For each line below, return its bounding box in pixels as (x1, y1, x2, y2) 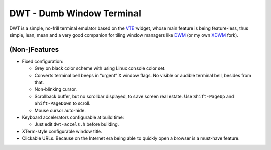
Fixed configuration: (22, 58, 64, 64)
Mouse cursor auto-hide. (34, 107, 86, 113)
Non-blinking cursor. (34, 86, 77, 92)
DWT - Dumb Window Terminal (9, 8, 142, 19)
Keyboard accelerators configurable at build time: (22, 114, 124, 120)
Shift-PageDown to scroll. (34, 100, 91, 106)
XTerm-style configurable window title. (22, 128, 102, 134)
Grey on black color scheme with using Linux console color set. (34, 65, 166, 71)
